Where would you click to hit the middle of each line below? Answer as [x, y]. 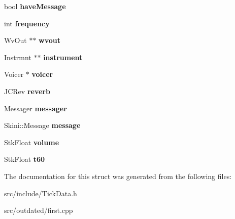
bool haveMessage [35, 6]
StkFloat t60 [25, 159]
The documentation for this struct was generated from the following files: [118, 176]
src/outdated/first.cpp [39, 210]
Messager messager [36, 108]
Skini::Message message [42, 125]
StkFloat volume [32, 142]
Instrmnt [18, 57]
